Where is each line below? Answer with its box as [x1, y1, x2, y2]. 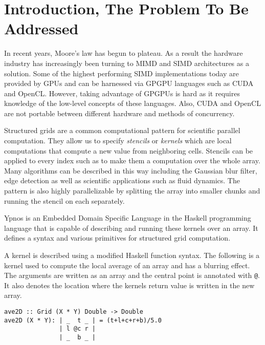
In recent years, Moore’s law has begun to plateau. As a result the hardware [4, 48, 243, 58]
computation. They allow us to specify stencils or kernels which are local [4, 135, 232, 146]
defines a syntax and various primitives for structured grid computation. [4, 232, 231, 243]
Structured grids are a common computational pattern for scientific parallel [4, 125, 240, 136]
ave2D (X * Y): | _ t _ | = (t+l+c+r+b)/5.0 [4, 316, 162, 324]
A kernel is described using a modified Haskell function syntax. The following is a [4, 250, 260, 260]
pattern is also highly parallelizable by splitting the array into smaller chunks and [4, 185, 260, 196]
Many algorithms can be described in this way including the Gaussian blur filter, [4, 165, 257, 176]
